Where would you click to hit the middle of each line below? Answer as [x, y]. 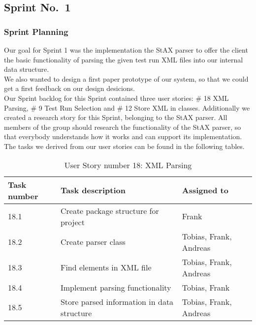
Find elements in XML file [106, 267]
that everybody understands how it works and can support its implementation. [123, 136]
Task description [93, 190]
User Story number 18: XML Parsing [128, 165]
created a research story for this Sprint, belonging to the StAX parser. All [116, 117]
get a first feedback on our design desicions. [69, 88]
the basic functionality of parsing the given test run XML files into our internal [124, 59]
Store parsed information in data [117, 301]
